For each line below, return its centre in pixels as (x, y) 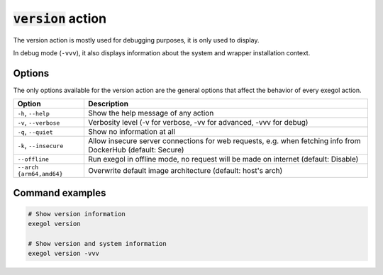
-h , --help (33, 113)
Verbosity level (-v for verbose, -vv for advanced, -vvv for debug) (198, 123)
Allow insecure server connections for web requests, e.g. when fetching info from (224, 141)
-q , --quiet (35, 132)
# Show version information (77, 214)
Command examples (60, 192)
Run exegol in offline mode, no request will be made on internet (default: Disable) (223, 159)
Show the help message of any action (151, 113)
